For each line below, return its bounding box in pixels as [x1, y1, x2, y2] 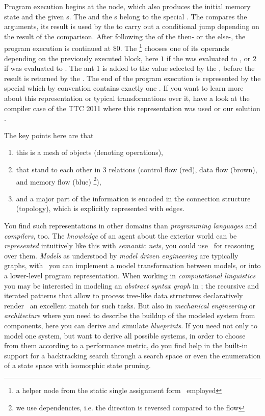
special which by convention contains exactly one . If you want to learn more [4, 83, 244, 93]
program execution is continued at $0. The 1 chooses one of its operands [4, 41, 229, 54]
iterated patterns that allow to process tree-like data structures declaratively [4, 290, 243, 301]
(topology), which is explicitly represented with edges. [16, 203, 184, 214]
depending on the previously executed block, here [4, 53, 158, 63]
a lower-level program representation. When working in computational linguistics [4, 270, 256, 280]
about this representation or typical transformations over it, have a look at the [4, 93, 250, 103]
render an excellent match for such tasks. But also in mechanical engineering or [4, 300, 255, 310]
